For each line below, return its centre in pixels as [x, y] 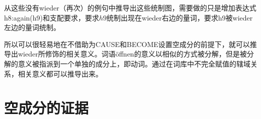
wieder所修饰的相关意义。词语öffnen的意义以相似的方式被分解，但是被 [132, 54]
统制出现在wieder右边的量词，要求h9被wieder [180, 17]
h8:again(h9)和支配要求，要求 [52, 17]
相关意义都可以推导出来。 [60, 73]
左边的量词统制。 [32, 27]
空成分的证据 [47, 108]
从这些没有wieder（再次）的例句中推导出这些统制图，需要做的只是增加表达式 [130, 7]
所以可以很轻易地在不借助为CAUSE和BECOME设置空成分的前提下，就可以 [127, 44]
